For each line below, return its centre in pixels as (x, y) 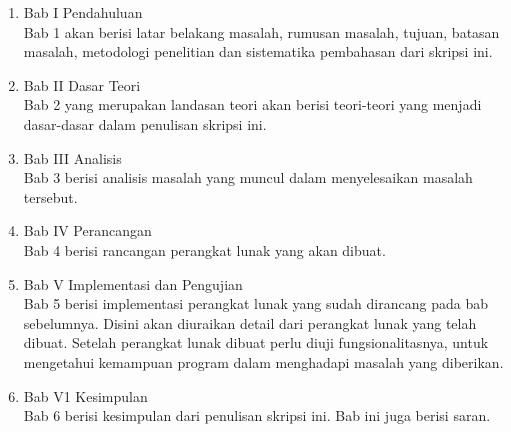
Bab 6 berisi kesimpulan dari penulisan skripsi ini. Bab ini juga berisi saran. (257, 415)
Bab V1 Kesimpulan (85, 395)
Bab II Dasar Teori (82, 84)
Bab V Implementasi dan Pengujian (133, 283)
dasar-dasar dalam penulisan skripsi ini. (145, 123)
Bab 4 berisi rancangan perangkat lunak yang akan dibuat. (204, 249)
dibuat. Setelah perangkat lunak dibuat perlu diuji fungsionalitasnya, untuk (256, 342)
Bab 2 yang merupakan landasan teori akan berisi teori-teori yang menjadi (252, 104)
